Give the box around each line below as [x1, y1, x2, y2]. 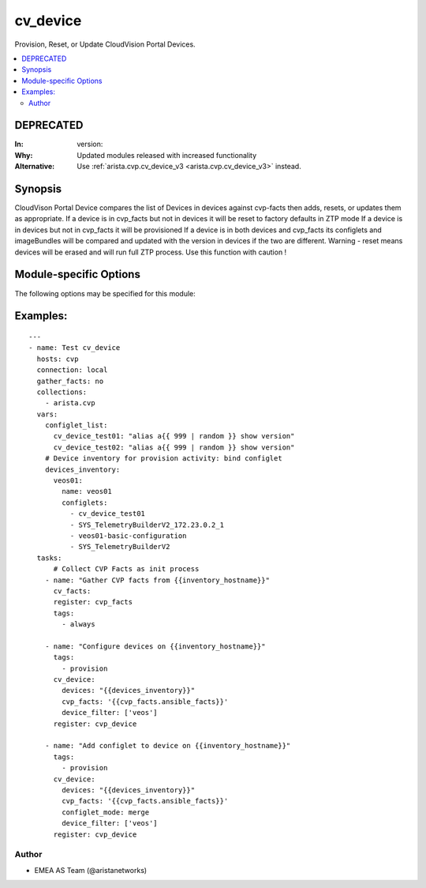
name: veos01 [62, 487, 112, 496]
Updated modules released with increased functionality [77, 150, 257, 160]
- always [62, 620, 95, 629]
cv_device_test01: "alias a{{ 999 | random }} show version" [53, 431, 295, 441]
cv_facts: [53, 586, 92, 596]
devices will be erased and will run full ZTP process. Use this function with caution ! [14, 247, 287, 257]
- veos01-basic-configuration [69, 532, 187, 540]
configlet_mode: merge [62, 807, 150, 817]
